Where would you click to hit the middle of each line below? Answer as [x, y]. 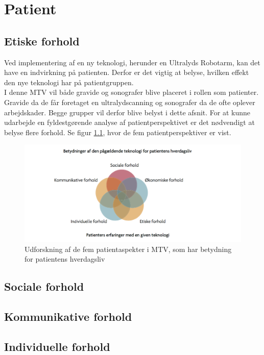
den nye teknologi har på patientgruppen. [69, 82]
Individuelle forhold [57, 346]
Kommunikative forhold [68, 316]
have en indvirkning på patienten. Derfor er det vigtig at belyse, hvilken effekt [127, 72]
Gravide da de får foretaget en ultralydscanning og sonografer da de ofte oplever [130, 102]
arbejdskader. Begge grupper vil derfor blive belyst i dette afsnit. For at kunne [127, 112]
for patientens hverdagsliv [65, 259]
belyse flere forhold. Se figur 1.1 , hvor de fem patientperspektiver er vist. [118, 132]
